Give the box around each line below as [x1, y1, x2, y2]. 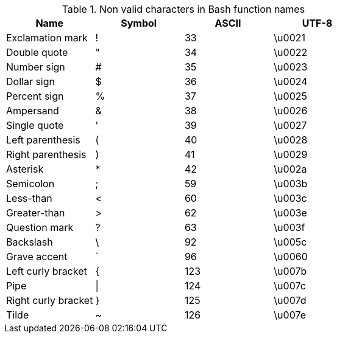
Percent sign [6, 90, 64, 102]
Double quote [6, 46, 68, 58]
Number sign [6, 61, 65, 73]
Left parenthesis [6, 134, 80, 146]
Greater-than [6, 207, 65, 219]
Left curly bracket [6, 265, 87, 277]
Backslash [6, 236, 53, 248]
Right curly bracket [6, 294, 93, 306]
